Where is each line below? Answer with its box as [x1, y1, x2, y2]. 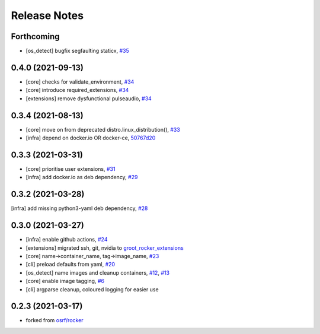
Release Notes [11, 9, 84, 22]
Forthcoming [11, 31, 60, 42]
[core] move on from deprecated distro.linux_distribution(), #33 [25, 126, 180, 133]
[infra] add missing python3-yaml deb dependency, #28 [11, 205, 148, 212]
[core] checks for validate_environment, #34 [25, 78, 135, 85]
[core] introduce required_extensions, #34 [25, 87, 129, 94]
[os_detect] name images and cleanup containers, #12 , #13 [25, 269, 170, 276]
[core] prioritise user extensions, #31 [25, 165, 116, 172]
